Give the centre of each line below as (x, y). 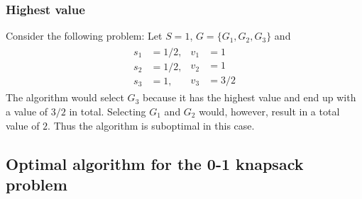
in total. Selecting (108, 111)
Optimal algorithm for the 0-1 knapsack (155, 163)
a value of (27, 111)
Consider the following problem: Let (84, 36)
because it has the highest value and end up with (249, 97)
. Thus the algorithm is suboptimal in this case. (151, 125)
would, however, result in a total (269, 111)
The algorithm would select (65, 97)
